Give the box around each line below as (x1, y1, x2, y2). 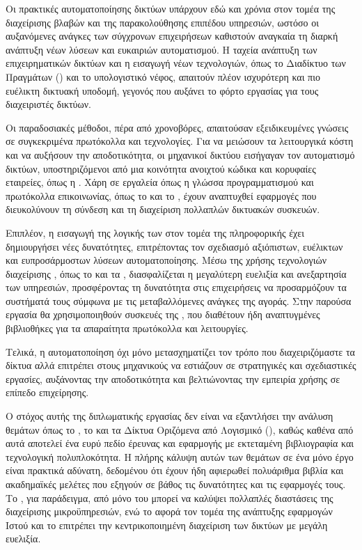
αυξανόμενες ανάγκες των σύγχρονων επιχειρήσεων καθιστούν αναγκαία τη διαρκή (6, 29, 338, 43)
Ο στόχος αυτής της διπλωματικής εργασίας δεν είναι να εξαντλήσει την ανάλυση (6, 409, 333, 423)
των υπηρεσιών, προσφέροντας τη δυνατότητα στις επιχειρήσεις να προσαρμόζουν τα (6, 280, 347, 294)
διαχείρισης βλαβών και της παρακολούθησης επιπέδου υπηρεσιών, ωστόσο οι (6, 15, 319, 29)
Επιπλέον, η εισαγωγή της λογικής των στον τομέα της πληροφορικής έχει (6, 225, 304, 239)
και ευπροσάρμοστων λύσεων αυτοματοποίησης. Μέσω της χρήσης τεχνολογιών (6, 253, 327, 267)
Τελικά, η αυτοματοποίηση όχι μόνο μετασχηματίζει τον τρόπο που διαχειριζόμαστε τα (6, 344, 355, 359)
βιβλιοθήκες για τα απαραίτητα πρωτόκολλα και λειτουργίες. (6, 321, 249, 336)
